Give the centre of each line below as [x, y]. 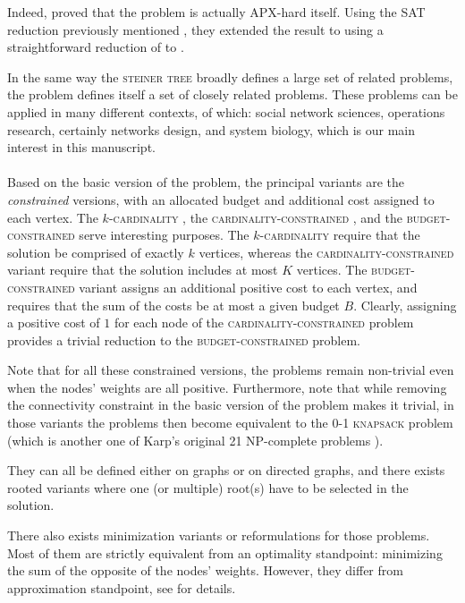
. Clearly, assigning [405, 305]
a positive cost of [54, 323]
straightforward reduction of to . [96, 47]
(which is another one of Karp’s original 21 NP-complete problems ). [195, 440]
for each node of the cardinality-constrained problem [264, 323]
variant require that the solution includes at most [143, 270]
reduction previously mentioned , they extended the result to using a [195, 29]
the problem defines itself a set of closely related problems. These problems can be [232, 94]
